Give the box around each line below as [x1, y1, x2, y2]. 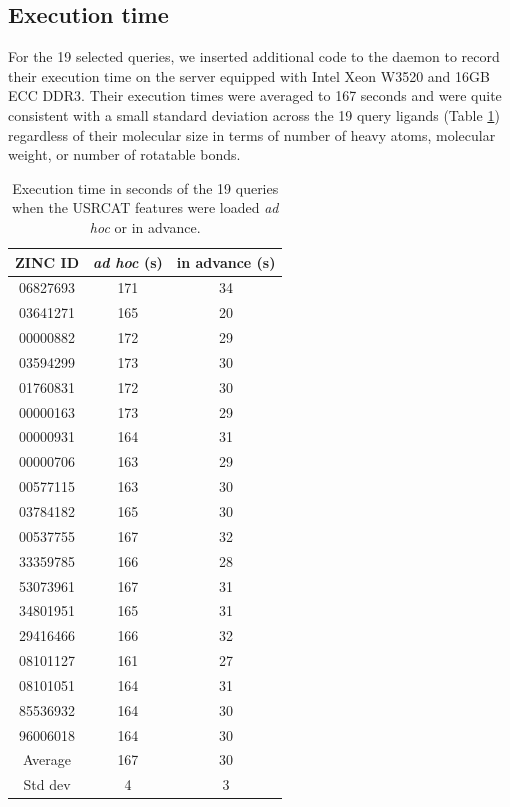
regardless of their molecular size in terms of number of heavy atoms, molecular [8, 124, 496, 145]
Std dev [23, 774, 71, 795]
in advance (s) [176, 251, 276, 272]
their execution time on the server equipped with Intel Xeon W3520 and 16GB [8, 65, 490, 86]
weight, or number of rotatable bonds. [8, 144, 241, 165]
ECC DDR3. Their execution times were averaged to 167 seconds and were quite [8, 85, 502, 106]
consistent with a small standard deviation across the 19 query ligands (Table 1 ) [8, 104, 500, 125]
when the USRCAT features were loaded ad [11, 197, 279, 218]
